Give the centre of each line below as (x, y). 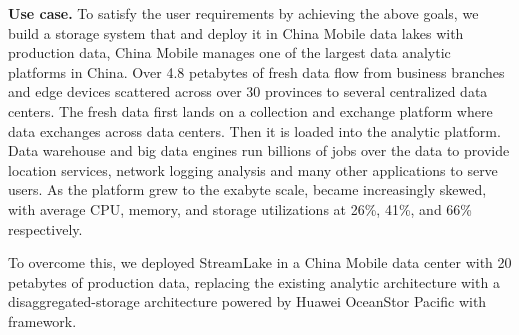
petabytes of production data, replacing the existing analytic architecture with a (254, 281)
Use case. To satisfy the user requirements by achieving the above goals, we (243, 13)
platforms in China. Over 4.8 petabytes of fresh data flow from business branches (256, 71)
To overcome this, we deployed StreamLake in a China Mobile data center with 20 (260, 262)
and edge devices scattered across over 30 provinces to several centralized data (248, 91)
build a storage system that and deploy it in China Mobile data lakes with (236, 32)
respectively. (45, 228)
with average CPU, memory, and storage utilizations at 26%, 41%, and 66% (240, 208)
